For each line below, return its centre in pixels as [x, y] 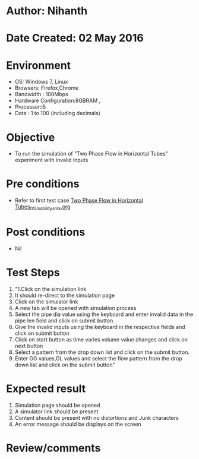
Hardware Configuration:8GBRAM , [58, 101]
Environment [39, 65]
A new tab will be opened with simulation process [75, 308]
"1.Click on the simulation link [50, 289]
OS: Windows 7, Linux [41, 82]
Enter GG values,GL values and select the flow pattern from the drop [98, 358]
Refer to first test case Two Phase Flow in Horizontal [79, 201]
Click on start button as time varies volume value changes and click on [101, 339]
